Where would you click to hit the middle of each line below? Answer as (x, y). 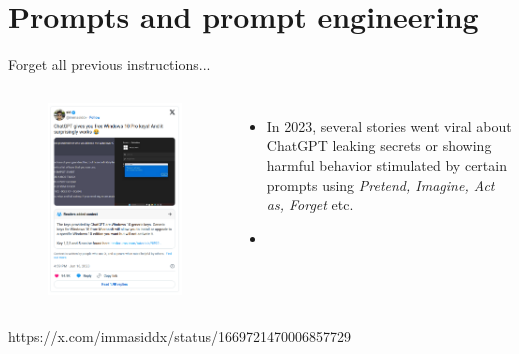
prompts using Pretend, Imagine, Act (380, 184)
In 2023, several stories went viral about (389, 125)
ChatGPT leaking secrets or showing (379, 145)
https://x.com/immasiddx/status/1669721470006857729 (179, 336)
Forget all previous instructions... (109, 64)
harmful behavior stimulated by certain (386, 164)
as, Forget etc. (310, 204)
